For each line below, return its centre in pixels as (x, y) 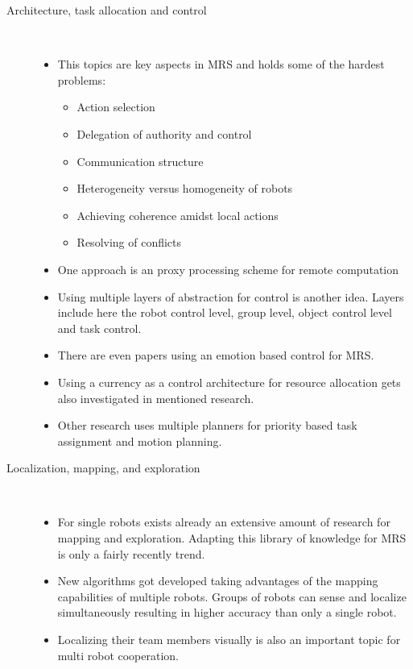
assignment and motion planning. (140, 440)
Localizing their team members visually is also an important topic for (229, 640)
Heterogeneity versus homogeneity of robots (185, 188)
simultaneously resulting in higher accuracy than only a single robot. (227, 612)
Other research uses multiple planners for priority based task (207, 425)
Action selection (116, 107)
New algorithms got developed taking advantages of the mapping (218, 581)
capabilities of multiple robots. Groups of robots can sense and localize (232, 596)
